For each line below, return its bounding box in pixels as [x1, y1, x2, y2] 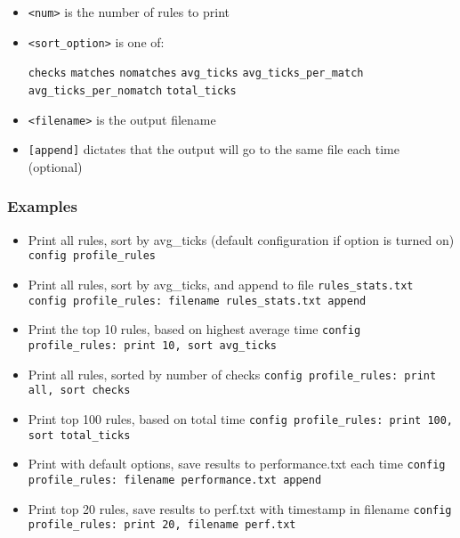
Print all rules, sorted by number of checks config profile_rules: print [28, 364, 437, 383]
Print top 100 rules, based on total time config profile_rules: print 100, [28, 409, 454, 428]
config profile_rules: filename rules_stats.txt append [28, 294, 367, 307]
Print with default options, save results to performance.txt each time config [28, 454, 446, 473]
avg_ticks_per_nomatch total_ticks [28, 84, 237, 97]
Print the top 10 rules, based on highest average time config [28, 320, 361, 338]
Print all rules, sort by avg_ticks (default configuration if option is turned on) [28, 230, 455, 249]
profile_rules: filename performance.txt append [28, 473, 322, 486]
